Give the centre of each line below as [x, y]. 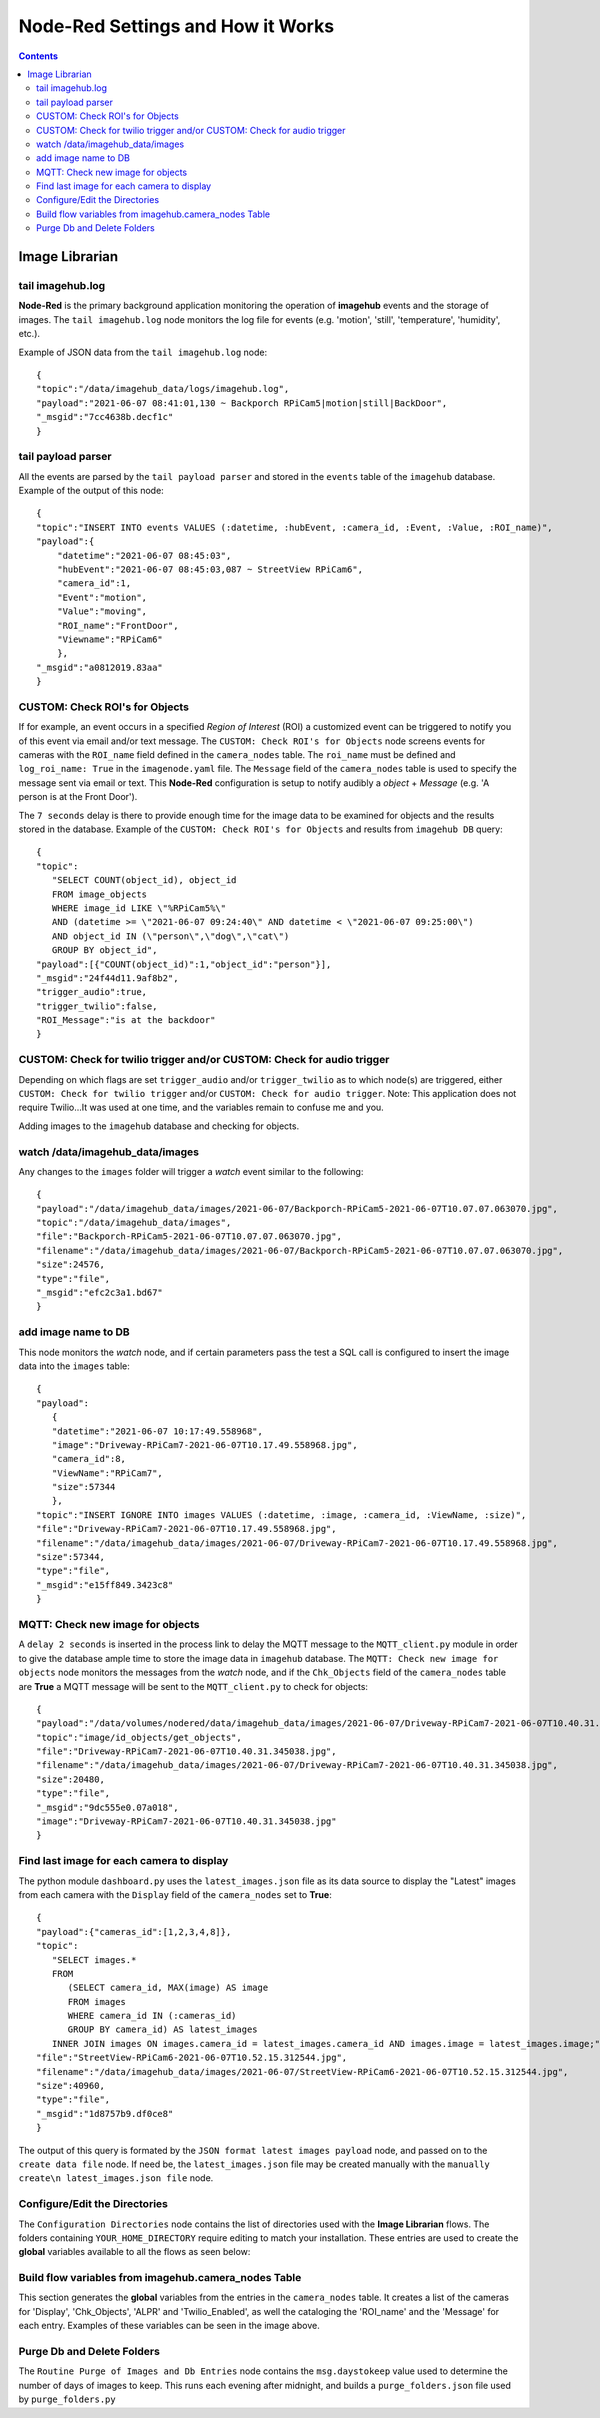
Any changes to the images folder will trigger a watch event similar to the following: [191, 1171]
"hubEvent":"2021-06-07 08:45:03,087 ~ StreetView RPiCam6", [210, 569]
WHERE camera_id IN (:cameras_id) [152, 2016]
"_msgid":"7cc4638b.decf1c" [105, 417]
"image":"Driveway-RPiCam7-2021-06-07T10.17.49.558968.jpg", [205, 1444]
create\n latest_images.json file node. [116, 2178]
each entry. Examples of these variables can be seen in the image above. [169, 2326]
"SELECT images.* [94, 1959]
